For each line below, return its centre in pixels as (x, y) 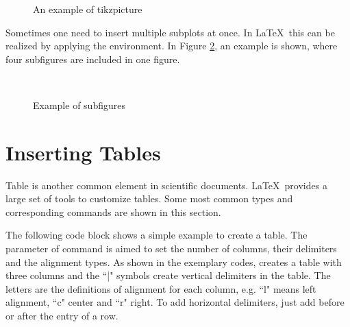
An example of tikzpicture (88, 9)
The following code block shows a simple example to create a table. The (157, 235)
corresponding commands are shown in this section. (113, 211)
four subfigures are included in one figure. (93, 59)
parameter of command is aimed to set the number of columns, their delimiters (171, 249)
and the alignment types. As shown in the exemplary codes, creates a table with (174, 262)
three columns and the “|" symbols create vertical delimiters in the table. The (168, 275)
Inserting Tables (83, 152)
